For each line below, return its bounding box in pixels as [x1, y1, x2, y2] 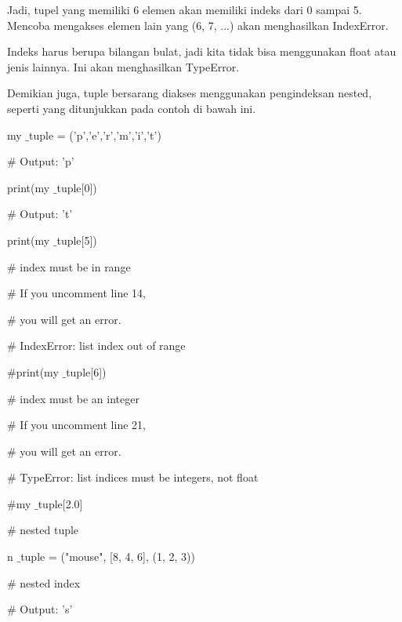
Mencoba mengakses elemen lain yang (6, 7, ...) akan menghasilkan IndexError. [7, 16, 389, 33]
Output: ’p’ [20, 153, 74, 169]
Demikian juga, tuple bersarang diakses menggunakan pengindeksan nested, [7, 85, 372, 101]
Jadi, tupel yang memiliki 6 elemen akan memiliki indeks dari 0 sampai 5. [7, 2, 362, 17]
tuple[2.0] [38, 495, 83, 511]
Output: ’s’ [20, 601, 73, 617]
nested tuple [20, 522, 79, 538]
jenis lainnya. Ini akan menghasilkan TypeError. [7, 58, 240, 75]
